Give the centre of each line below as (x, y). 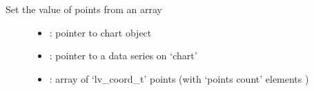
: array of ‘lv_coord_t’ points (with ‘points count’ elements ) (179, 78)
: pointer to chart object (100, 32)
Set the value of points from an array (84, 9)
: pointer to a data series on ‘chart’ (123, 55)
